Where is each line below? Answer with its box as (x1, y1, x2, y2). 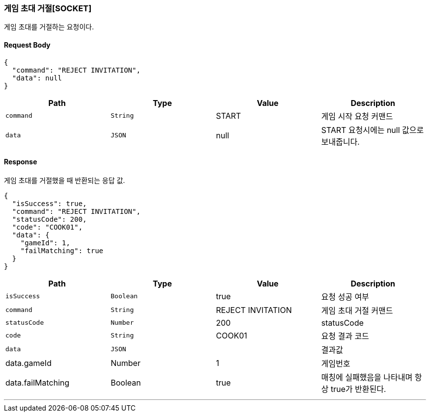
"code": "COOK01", (12, 223, 83, 231)
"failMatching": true (20, 246, 104, 255)
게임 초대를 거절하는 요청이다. (4, 23, 94, 31)
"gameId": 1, (20, 238, 70, 247)
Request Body (4, 40, 51, 49)
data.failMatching (5, 377, 70, 388)
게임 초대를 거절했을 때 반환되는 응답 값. (4, 176, 125, 184)
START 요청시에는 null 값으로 (321, 125, 424, 135)
